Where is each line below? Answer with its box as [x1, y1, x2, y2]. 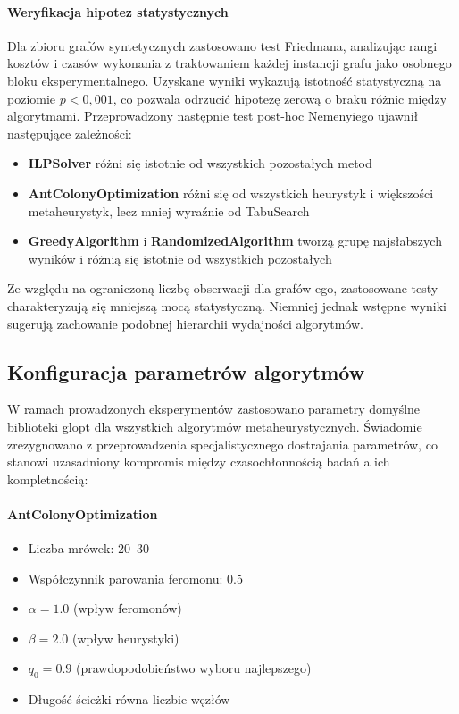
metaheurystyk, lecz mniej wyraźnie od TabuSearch [28, 201, 310, 220]
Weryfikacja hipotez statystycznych [7, 2, 229, 21]
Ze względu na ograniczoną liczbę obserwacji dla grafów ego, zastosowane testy [7, 279, 438, 298]
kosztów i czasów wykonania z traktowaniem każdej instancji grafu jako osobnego [7, 54, 452, 72]
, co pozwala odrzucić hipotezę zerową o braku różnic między [113, 88, 447, 107]
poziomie [7, 88, 56, 107]
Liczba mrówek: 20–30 [28, 539, 149, 558]
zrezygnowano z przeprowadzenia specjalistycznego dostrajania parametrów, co [7, 434, 438, 453]
